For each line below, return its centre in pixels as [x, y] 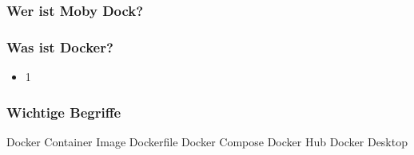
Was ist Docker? [60, 46]
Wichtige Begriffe [64, 112]
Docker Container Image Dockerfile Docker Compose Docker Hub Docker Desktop [207, 141]
